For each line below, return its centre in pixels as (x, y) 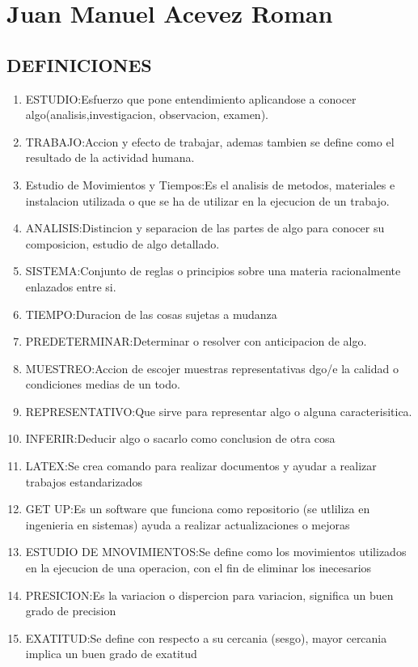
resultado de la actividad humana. (110, 157)
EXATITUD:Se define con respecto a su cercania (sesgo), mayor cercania (206, 637)
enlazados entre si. (71, 286)
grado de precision (71, 611)
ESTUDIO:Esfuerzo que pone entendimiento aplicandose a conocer (191, 98)
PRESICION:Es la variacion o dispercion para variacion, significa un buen (209, 595)
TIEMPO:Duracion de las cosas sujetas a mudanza (151, 314)
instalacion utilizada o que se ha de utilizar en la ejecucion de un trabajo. (207, 200)
